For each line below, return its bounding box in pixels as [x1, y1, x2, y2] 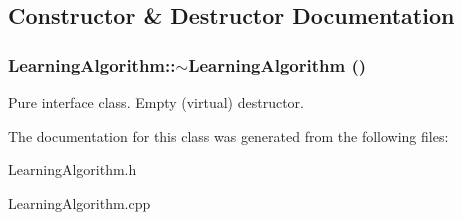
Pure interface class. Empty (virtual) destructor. [8, 92, 305, 112]
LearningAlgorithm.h [8, 159, 137, 180]
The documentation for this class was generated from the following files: [8, 125, 449, 146]
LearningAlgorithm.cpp [8, 192, 151, 213]
